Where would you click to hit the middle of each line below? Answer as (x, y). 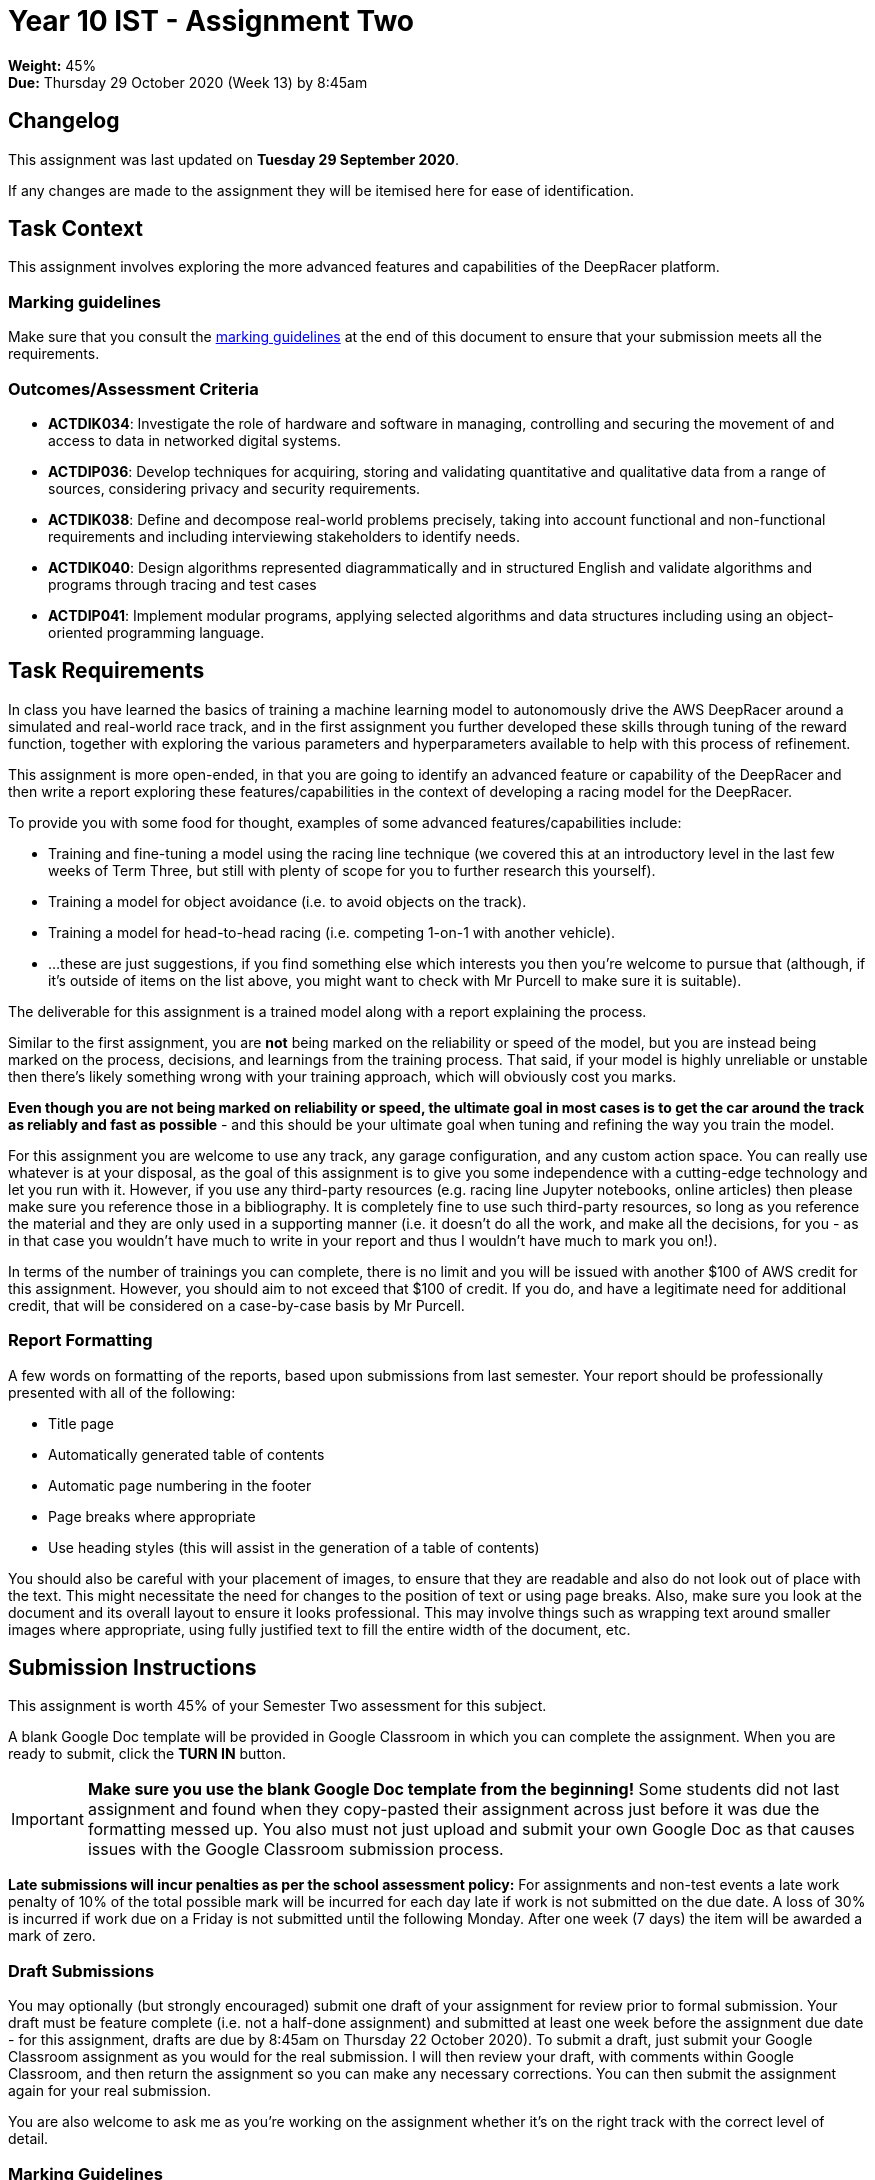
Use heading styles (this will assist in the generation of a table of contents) (294, 1547)
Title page (81, 1423)
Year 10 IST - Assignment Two (211, 21)
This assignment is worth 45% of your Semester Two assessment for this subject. (277, 1706)
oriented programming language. (156, 632)
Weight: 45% (52, 65)
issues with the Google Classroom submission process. (295, 1849)
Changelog (64, 121)
